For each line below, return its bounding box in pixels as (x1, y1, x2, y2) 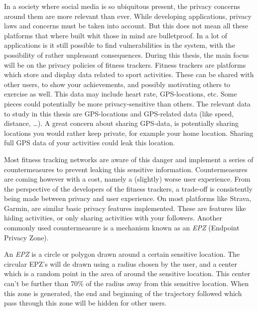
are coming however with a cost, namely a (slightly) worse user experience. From (4, 174, 251, 184)
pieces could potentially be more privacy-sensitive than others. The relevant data (4, 98, 251, 108)
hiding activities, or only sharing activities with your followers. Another (4, 212, 223, 223)
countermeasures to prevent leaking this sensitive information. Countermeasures (4, 164, 248, 174)
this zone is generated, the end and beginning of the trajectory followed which (4, 288, 242, 298)
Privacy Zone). (4, 232, 49, 242)
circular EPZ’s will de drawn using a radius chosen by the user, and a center (4, 258, 238, 269)
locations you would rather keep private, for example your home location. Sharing (4, 127, 254, 138)
